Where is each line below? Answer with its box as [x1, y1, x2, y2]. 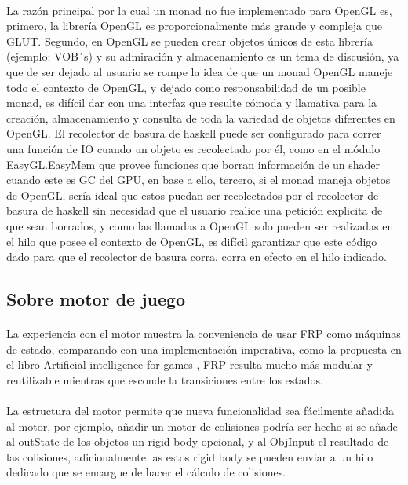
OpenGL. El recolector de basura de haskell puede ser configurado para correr [6, 125, 381, 141]
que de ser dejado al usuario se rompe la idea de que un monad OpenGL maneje [6, 63, 393, 79]
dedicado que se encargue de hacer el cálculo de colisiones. [6, 464, 286, 480]
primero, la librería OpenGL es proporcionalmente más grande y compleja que [6, 17, 383, 34]
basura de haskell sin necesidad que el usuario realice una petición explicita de [6, 202, 383, 219]
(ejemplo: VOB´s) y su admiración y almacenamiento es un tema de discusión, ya [6, 48, 399, 64]
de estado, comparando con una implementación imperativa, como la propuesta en [6, 340, 402, 357]
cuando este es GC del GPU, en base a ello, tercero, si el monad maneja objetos [6, 171, 391, 188]
